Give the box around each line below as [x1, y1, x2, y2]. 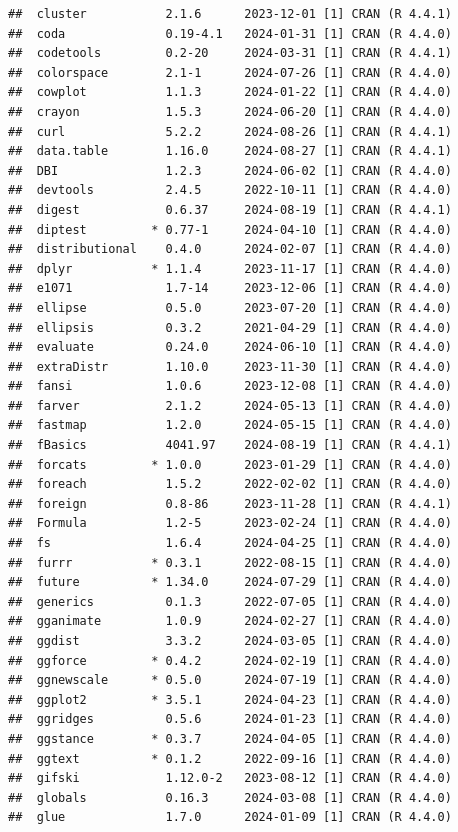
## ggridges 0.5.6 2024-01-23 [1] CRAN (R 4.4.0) [8, 712, 452, 727]
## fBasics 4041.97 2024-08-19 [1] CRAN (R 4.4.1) [8, 438, 452, 453]
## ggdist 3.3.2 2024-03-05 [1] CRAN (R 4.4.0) [8, 634, 452, 648]
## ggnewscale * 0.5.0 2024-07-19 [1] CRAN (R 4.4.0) [8, 673, 452, 688]
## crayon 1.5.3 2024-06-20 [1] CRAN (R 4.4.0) [8, 104, 452, 119]
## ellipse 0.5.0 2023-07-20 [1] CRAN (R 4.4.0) [8, 300, 452, 315]
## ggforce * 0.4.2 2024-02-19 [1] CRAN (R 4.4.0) [8, 653, 452, 668]
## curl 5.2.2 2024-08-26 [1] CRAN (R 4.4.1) [8, 124, 452, 139]
